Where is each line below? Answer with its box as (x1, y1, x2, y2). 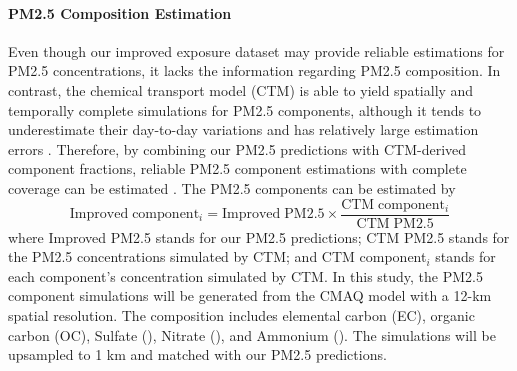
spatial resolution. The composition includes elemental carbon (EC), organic (8, 304, 475, 325)
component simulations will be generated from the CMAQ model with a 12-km (8, 285, 492, 306)
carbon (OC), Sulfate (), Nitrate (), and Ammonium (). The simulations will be (8, 324, 496, 345)
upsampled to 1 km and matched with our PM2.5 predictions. (8, 344, 387, 365)
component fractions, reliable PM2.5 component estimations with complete (8, 158, 467, 179)
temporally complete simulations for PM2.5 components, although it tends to (8, 99, 482, 120)
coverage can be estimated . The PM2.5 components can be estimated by (8, 177, 456, 198)
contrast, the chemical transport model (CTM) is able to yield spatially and (8, 79, 474, 100)
